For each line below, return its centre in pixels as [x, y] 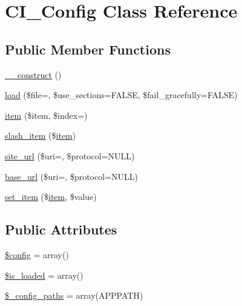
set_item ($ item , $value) [51, 197]
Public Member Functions [88, 49]
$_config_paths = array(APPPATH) [74, 295]
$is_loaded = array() [44, 275]
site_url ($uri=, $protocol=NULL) [70, 155]
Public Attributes [61, 229]
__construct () [33, 74]
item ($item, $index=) [46, 115]
